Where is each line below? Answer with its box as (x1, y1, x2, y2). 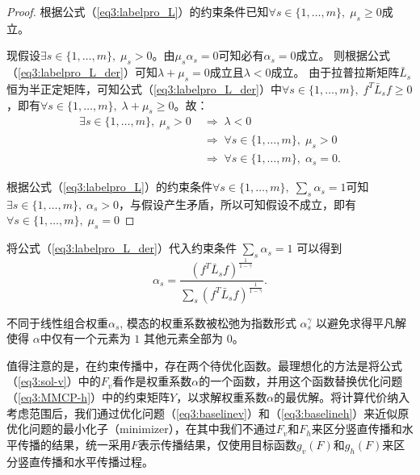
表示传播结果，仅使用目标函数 (138, 435, 297, 452)
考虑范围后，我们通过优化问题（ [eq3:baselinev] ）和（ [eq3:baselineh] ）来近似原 (6, 404, 409, 421)
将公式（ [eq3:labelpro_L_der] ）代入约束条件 (6, 240, 237, 256)
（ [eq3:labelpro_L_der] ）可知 (6, 64, 157, 81)
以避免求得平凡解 (316, 314, 407, 331)
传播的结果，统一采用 (17, 435, 131, 452)
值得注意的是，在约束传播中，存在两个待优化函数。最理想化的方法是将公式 (6, 356, 402, 373)
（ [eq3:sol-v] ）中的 (6, 373, 101, 390)
